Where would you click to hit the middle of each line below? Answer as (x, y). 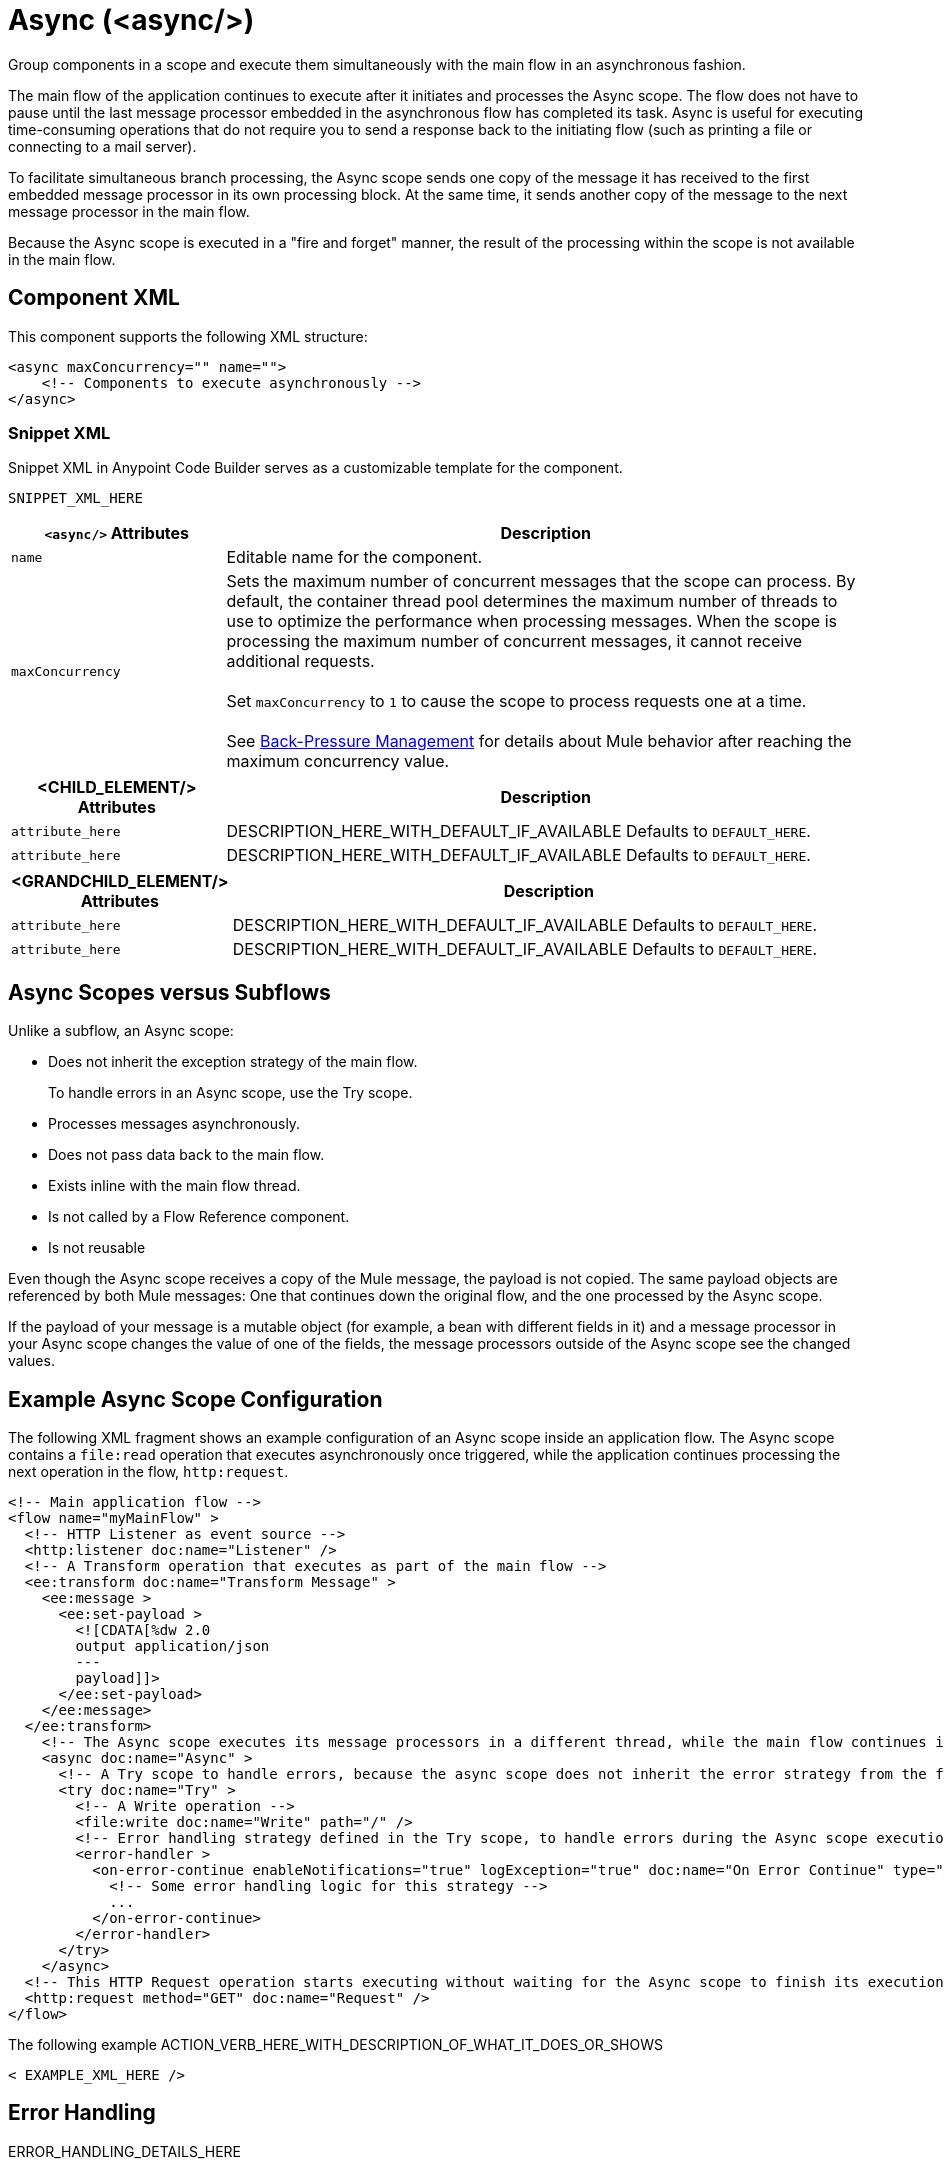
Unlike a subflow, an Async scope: (121, 1031)
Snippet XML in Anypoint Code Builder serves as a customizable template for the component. (315, 468)
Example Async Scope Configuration (195, 1399)
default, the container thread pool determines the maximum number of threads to (532, 601)
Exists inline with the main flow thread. (174, 1186)
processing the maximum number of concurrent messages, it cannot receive (514, 641)
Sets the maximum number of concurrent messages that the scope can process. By (541, 581)
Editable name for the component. (354, 557)
